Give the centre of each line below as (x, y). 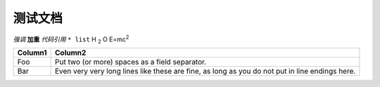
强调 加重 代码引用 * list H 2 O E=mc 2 (71, 39)
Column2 (70, 53)
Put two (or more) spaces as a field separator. (131, 62)
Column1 (32, 53)
